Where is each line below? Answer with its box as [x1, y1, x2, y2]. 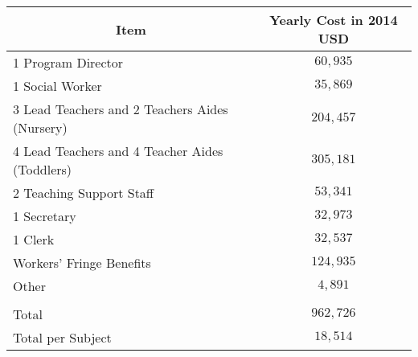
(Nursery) [13, 118, 68, 137]
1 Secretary [13, 207, 76, 225]
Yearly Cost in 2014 [269, 10, 398, 29]
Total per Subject [13, 328, 112, 347]
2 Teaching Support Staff [13, 183, 154, 202]
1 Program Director [13, 53, 124, 72]
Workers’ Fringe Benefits [13, 253, 151, 272]
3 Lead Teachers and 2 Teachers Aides [13, 100, 228, 118]
